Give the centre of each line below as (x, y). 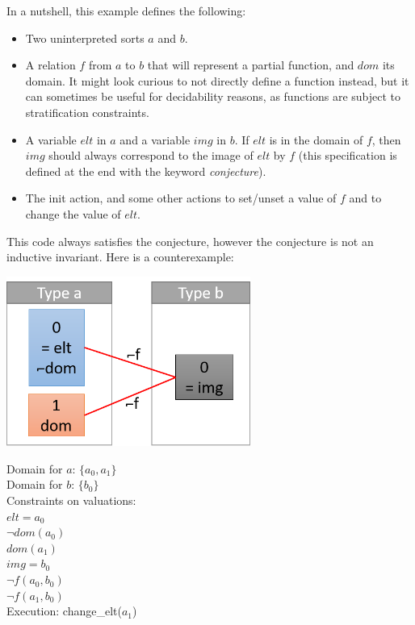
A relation (50, 65)
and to (365, 198)
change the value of (73, 213)
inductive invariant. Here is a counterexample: (120, 257)
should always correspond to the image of (151, 155)
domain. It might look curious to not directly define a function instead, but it (217, 80)
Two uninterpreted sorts (85, 37)
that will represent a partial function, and (251, 65)
